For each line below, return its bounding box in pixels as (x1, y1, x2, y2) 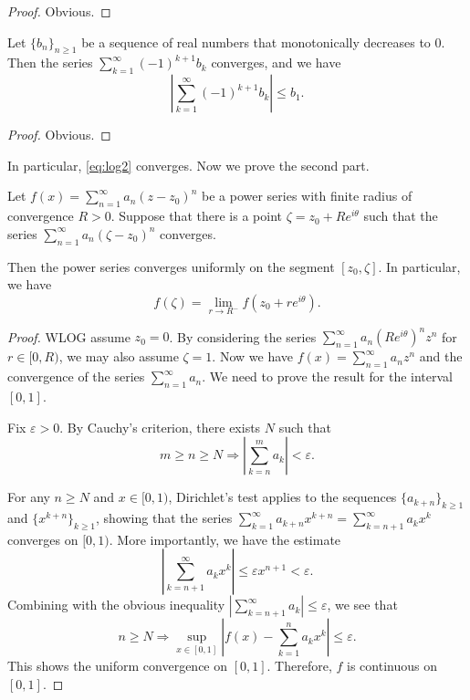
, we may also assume (58, 347, 179, 366)
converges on (7, 529, 78, 549)
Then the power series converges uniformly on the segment (7, 256, 335, 276)
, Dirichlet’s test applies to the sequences (168, 487, 397, 507)
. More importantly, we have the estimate (109, 529, 341, 549)
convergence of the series (7, 367, 145, 386)
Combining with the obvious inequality (7, 595, 225, 614)
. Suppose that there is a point (110, 206, 282, 225)
